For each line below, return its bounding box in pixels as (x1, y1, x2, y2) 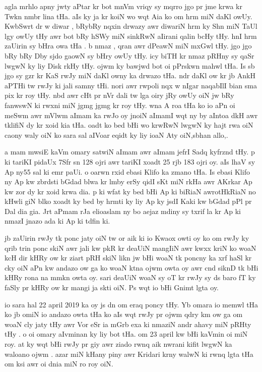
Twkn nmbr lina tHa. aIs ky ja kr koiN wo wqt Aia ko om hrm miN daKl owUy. (5, 11, 252, 21)
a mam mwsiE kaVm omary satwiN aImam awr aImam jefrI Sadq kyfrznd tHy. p (5, 146, 255, 157)
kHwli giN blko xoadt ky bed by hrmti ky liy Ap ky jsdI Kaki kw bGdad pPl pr (5, 196, 252, 206)
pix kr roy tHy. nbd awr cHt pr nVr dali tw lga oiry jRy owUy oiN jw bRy (5, 90, 234, 100)
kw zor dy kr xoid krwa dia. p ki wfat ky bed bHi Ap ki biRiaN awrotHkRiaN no (5, 186, 256, 196)
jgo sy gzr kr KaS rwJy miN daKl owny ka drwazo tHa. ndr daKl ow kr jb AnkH (5, 70, 255, 81)
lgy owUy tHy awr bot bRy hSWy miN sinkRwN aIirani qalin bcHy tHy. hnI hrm (5, 30, 257, 41)
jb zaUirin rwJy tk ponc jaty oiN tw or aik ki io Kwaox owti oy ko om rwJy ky (5, 233, 249, 243)
